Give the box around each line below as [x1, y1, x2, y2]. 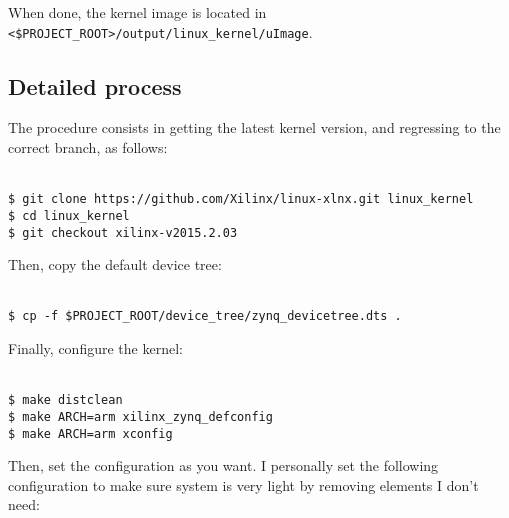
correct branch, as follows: [8, 137, 168, 158]
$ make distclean [8, 393, 123, 408]
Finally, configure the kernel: [8, 338, 183, 359]
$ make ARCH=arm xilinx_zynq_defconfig [8, 409, 273, 424]
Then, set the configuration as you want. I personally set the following [8, 455, 439, 476]
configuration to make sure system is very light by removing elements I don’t [8, 474, 479, 495]
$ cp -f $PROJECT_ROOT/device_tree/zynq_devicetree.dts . [8, 309, 402, 324]
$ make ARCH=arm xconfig [8, 426, 173, 441]
